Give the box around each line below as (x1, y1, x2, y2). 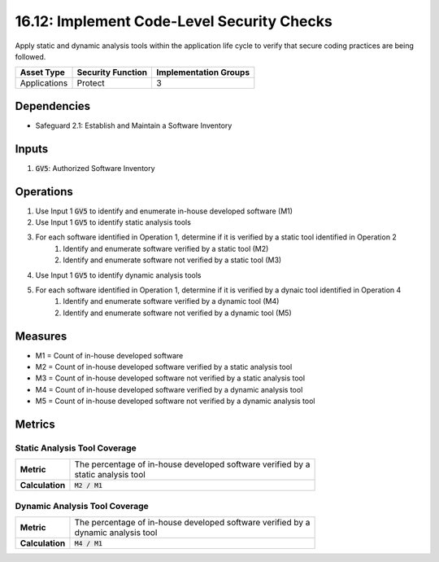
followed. (15, 51, 46, 61)
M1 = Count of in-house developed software (35, 350, 184, 360)
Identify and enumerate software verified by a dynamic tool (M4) (63, 296, 280, 306)
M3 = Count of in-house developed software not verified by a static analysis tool (35, 373, 305, 383)
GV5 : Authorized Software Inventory (35, 163, 155, 173)
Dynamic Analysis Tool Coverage (15, 500, 150, 512)
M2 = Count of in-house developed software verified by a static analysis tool (35, 362, 293, 372)
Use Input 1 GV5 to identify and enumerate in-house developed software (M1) (35, 206, 293, 216)
